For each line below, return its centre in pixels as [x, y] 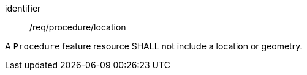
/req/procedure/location [78, 27]
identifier [23, 8]
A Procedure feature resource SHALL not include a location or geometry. [154, 46]
